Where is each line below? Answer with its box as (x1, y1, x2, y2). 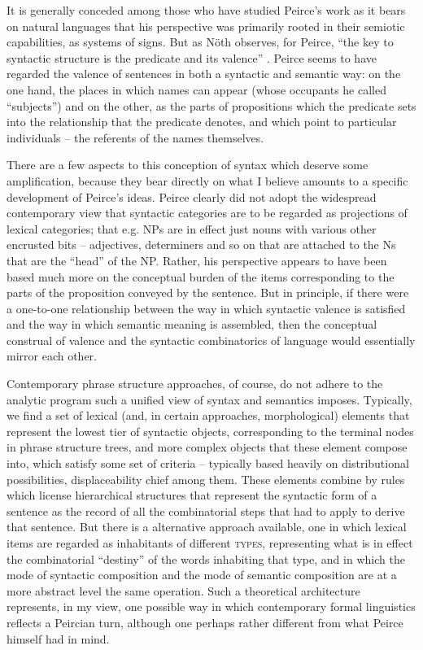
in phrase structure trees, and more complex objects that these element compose (7, 438, 408, 456)
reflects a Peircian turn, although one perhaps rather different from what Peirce (7, 613, 403, 630)
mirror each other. (7, 347, 97, 364)
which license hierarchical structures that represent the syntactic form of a (7, 486, 377, 504)
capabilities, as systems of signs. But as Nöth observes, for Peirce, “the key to (7, 33, 394, 50)
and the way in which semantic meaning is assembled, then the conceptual (7, 316, 377, 333)
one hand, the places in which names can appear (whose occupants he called (7, 81, 386, 98)
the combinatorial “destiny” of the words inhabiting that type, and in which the (7, 550, 405, 567)
